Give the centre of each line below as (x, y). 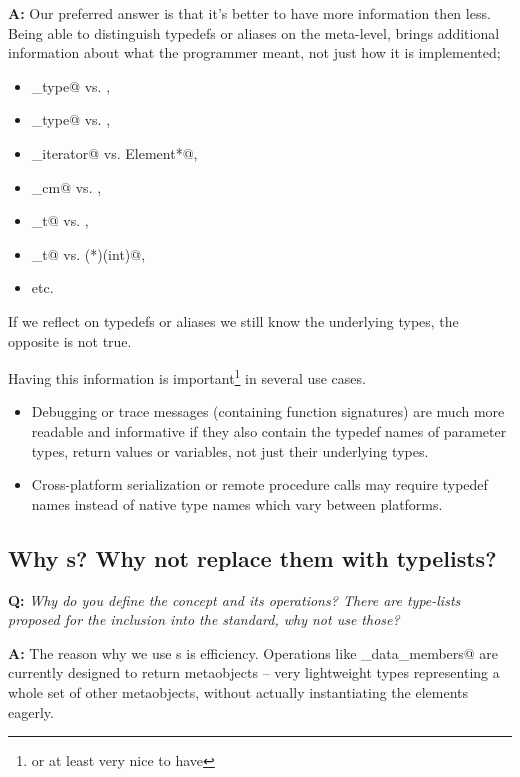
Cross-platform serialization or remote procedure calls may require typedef (259, 484)
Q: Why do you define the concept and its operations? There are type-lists (234, 599)
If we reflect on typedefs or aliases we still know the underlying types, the (233, 320)
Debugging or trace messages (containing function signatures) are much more (268, 411)
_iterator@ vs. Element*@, (114, 152)
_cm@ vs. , (66, 186)
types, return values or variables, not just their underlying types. (230, 450)
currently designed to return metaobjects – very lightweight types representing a (254, 672)
